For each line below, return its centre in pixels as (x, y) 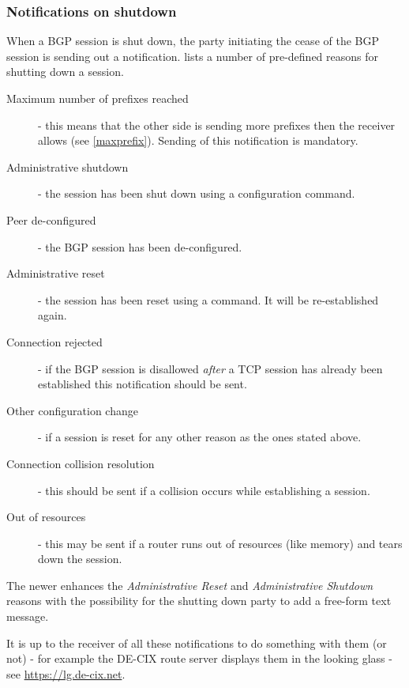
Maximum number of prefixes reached (98, 98)
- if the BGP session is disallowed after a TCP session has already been (210, 368)
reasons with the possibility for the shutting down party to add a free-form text (199, 601)
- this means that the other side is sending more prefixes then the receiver (217, 125)
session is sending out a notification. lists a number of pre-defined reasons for (193, 56)
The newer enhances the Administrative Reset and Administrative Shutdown (190, 585)
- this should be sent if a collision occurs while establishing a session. (204, 490)
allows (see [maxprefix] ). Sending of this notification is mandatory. (198, 140)
